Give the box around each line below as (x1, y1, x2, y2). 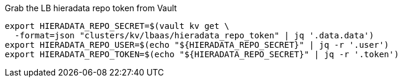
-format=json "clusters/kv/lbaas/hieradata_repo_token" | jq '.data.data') (14, 31, 374, 40)
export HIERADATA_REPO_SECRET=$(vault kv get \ (5, 21, 230, 31)
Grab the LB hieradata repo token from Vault (5, 3, 177, 13)
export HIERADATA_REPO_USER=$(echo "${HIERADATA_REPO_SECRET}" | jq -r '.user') (5, 40, 390, 50)
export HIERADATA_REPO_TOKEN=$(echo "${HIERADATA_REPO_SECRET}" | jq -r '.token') (5, 50, 399, 59)
